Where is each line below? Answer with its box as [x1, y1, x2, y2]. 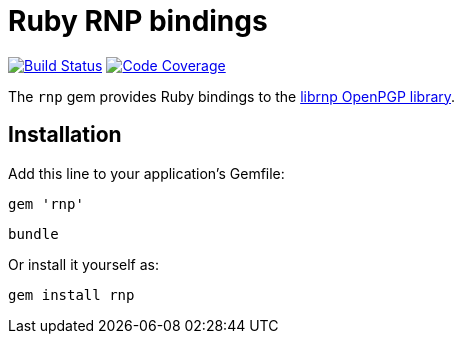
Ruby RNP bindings [8, 4, 268, 38]
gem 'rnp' [8, 195, 84, 212]
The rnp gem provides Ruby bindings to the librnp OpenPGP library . [8, 87, 456, 105]
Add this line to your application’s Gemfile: [8, 164, 285, 182]
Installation [8, 122, 122, 148]
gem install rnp [8, 286, 135, 303]
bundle [8, 225, 59, 242]
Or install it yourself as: [8, 255, 159, 273]
